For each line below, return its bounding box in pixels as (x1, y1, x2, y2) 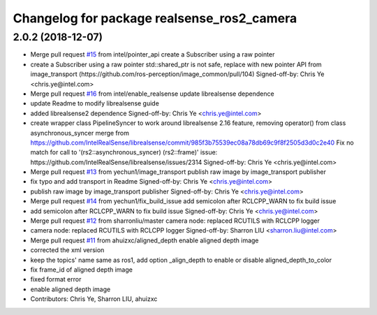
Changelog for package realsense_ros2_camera (13, 10, 297, 26)
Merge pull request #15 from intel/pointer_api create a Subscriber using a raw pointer (30, 50, 275, 59)
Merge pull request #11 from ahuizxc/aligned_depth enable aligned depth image (30, 236, 259, 244)
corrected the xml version (30, 246, 105, 254)
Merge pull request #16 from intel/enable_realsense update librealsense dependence (30, 89, 275, 98)
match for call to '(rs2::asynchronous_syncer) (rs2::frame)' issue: (30, 148, 218, 156)
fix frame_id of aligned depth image (30, 265, 133, 274)
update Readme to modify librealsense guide (30, 99, 160, 108)
